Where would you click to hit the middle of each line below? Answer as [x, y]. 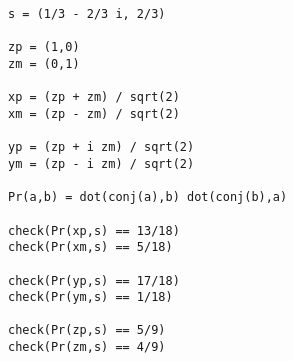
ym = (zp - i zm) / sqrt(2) [101, 163]
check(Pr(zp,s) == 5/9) [87, 330]
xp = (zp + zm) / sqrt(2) [94, 97]
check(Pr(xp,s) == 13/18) [94, 230]
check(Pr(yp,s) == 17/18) [94, 280]
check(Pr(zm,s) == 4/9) [87, 347]
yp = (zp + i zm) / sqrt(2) [101, 147]
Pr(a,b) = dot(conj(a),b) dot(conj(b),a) [148, 197]
